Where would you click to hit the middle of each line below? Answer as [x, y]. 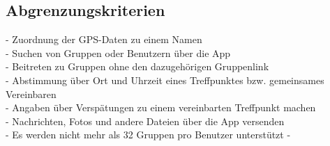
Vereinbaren [31, 94]
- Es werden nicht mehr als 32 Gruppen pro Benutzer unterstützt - [148, 135]
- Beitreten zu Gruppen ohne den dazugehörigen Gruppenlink [137, 66]
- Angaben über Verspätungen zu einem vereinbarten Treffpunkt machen [161, 107]
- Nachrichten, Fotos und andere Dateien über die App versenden [145, 121]
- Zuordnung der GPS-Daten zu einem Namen [104, 39]
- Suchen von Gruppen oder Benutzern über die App [118, 52]
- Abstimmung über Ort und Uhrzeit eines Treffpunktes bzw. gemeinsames [165, 80]
